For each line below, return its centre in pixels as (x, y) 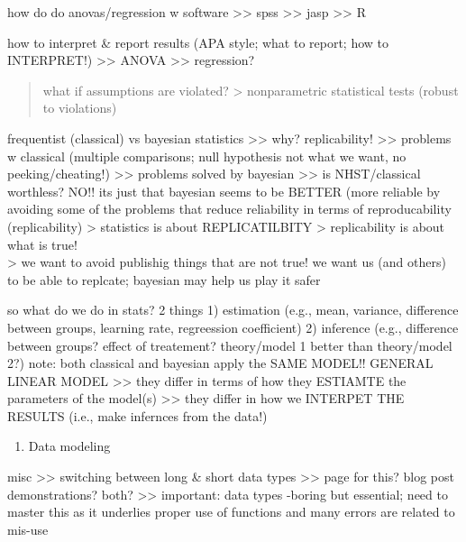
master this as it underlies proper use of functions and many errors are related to (231, 512)
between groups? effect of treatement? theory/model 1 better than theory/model (230, 345)
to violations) (80, 108)
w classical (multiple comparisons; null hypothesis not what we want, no (207, 156)
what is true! (42, 244)
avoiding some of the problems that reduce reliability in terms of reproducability (229, 209)
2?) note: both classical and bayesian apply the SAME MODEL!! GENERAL (220, 363)
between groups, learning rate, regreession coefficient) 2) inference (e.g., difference (233, 327)
